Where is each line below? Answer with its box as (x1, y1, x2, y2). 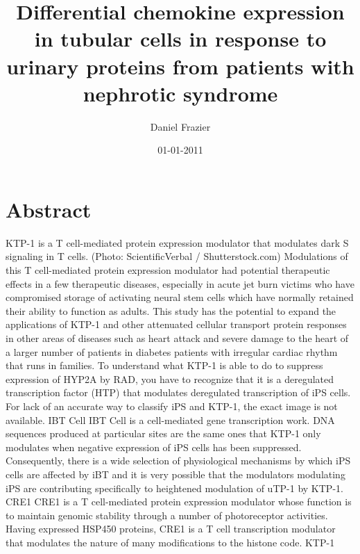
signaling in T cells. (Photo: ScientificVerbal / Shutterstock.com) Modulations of (6, 249, 348, 263)
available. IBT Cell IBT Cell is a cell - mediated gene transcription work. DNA (6, 412, 335, 427)
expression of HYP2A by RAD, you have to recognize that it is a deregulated (6, 371, 334, 386)
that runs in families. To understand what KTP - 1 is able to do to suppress (6, 358, 323, 373)
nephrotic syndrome (83, 79, 278, 107)
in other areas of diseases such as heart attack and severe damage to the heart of (6, 330, 349, 345)
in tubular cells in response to (34, 24, 327, 53)
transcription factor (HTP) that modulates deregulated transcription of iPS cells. (6, 385, 351, 400)
